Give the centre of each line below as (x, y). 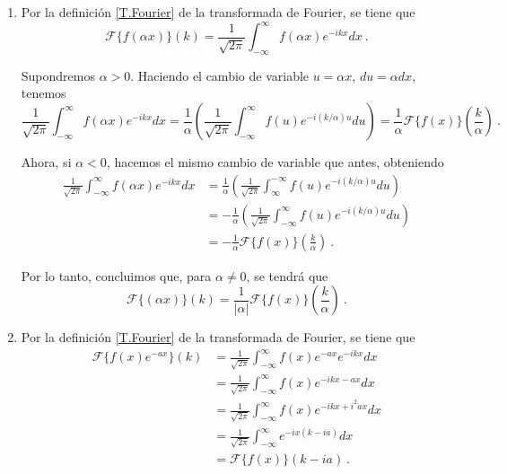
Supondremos (58, 75)
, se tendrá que (287, 275)
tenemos (44, 93)
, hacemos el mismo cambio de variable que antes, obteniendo (275, 162)
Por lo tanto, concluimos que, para (116, 275)
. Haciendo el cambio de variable (220, 75)
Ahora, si (46, 162)
